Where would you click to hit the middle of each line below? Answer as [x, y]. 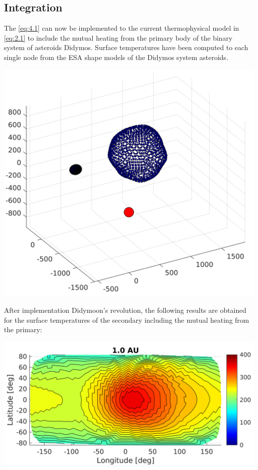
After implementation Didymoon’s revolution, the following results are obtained [125, 310]
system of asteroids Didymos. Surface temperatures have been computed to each [126, 47]
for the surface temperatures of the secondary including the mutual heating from [127, 320]
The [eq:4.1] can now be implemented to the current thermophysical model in [122, 28]
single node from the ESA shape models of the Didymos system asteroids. [116, 57]
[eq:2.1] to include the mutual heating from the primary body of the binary [118, 37]
